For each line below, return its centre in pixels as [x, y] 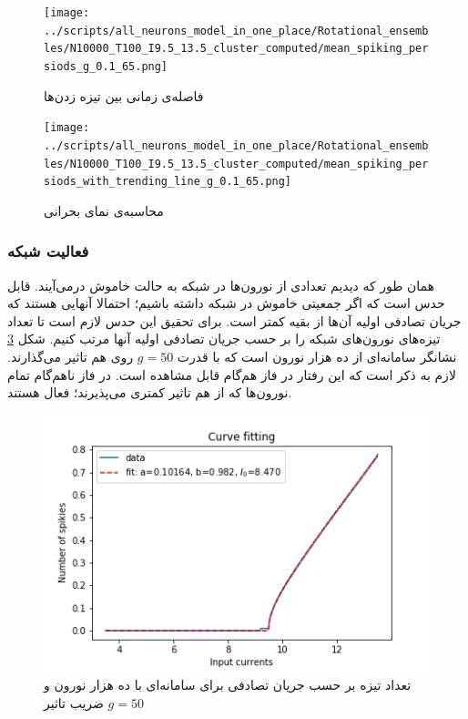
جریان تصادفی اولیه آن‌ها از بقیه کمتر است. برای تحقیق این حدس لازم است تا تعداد [234, 320]
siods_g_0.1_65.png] [106, 66]
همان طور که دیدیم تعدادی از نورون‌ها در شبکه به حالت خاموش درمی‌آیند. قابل [221, 285]
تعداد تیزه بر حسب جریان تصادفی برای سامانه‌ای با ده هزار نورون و [228, 685]
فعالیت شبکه [48, 251]
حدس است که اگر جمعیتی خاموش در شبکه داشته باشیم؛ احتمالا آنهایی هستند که [226, 303]
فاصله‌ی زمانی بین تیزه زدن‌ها [124, 95]
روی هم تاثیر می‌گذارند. [71, 357]
